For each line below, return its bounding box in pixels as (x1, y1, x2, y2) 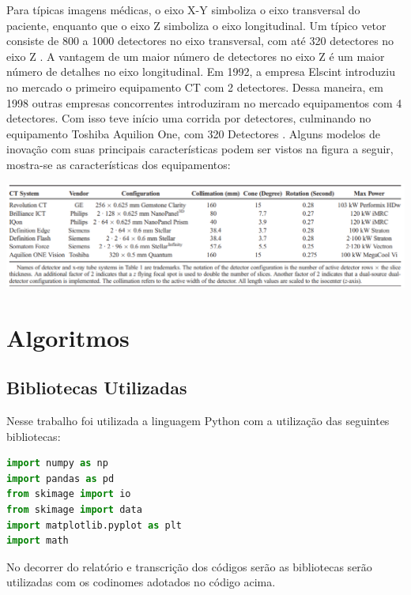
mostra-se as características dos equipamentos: (6, 156, 231, 172)
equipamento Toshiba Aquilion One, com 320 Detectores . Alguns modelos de (6, 125, 381, 141)
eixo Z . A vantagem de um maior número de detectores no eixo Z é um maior (6, 47, 385, 64)
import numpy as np (6, 458, 108, 469)
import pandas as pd (6, 473, 115, 484)
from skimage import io (6, 488, 131, 500)
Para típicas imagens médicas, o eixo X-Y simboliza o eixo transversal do (6, 2, 360, 17)
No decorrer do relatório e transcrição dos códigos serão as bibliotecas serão (6, 558, 372, 574)
